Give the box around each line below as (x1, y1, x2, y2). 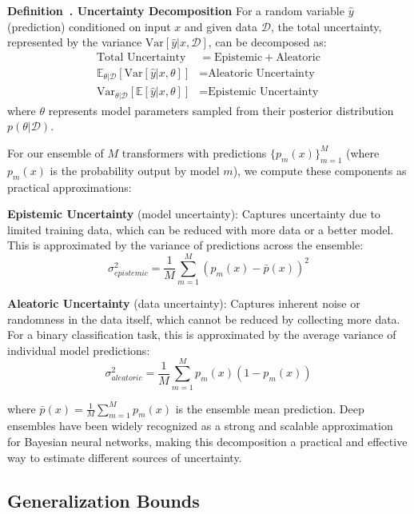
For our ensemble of (7, 144, 104, 161)
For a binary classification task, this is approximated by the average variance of (7, 326, 396, 343)
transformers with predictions (121, 144, 267, 161)
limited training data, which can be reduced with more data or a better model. (7, 221, 394, 237)
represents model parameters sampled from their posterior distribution (48, 102, 394, 118)
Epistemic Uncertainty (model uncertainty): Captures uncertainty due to (7, 205, 380, 222)
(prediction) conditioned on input (7, 18, 171, 34)
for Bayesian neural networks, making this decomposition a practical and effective (7, 432, 408, 449)
